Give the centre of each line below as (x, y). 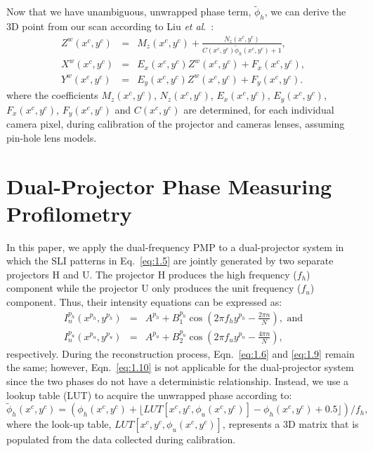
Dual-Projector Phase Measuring (169, 186)
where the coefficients (52, 95)
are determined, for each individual (259, 109)
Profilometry (69, 213)
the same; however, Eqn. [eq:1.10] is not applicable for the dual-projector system (180, 367)
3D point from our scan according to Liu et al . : (110, 26)
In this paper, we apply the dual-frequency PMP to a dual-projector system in (175, 247)
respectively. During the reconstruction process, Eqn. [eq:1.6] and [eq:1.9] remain (181, 353)
